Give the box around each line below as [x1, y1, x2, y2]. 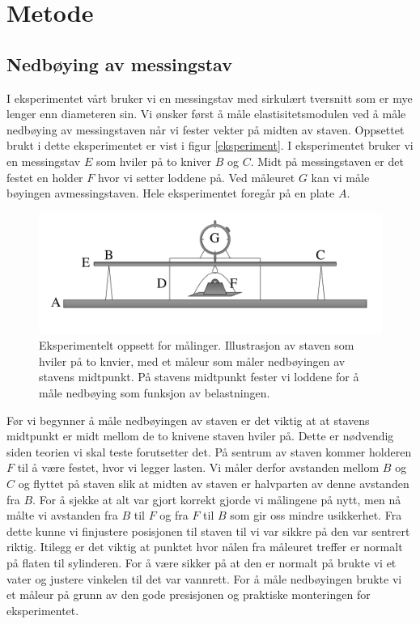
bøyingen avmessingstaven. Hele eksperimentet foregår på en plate [6, 185, 335, 202]
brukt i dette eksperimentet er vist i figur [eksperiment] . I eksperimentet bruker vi [6, 137, 414, 154]
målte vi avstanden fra [6, 507, 118, 524]
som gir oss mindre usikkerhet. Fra [230, 507, 402, 524]
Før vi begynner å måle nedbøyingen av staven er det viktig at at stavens [6, 411, 370, 428]
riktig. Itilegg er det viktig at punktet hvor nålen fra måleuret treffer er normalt [6, 538, 403, 555]
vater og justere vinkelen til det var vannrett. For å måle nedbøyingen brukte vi [6, 570, 402, 587]
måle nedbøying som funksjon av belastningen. [39, 384, 270, 401]
